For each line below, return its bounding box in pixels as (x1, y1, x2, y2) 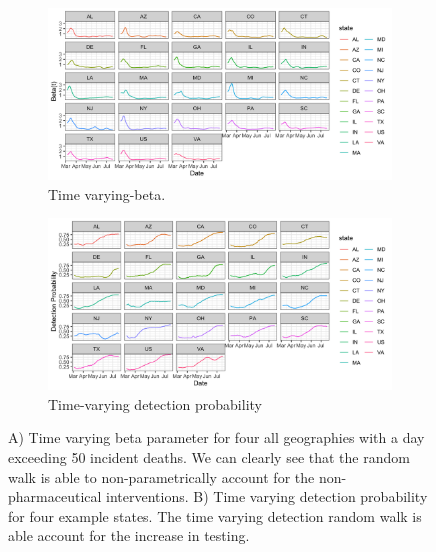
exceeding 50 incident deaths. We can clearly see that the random (8, 446, 410, 467)
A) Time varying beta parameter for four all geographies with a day (8, 427, 425, 448)
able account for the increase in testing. (8, 525, 250, 546)
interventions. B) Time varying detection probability (106, 486, 428, 507)
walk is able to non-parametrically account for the (8, 466, 315, 487)
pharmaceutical (8, 486, 102, 507)
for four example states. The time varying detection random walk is (8, 505, 422, 526)
